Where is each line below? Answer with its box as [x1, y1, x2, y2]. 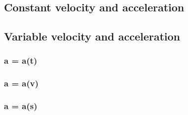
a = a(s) [4, 100, 38, 112]
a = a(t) [4, 54, 38, 67]
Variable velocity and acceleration [4, 29, 181, 44]
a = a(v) [4, 77, 39, 89]
